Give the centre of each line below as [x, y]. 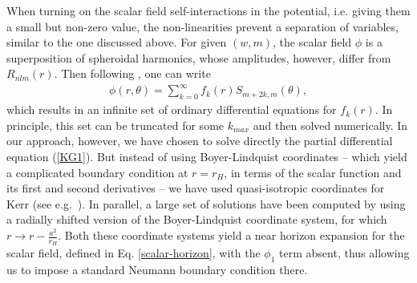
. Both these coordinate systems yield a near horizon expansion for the [231, 235]
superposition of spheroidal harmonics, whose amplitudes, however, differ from [199, 57]
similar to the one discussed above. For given [117, 42]
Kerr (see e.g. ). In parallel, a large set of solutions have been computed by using [206, 203]
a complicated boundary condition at [97, 172]
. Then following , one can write [132, 73]
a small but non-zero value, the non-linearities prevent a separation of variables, [202, 26]
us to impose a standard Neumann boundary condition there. [157, 270]
